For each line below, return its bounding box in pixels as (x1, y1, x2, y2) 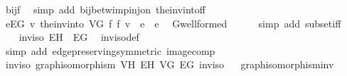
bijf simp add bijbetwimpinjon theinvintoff (5, 2, 205, 16)
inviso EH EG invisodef (18, 30, 139, 44)
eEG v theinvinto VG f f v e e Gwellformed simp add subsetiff (5, 15, 341, 30)
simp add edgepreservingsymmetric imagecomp (5, 43, 215, 58)
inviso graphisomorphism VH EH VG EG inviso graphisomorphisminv (5, 57, 334, 72)
